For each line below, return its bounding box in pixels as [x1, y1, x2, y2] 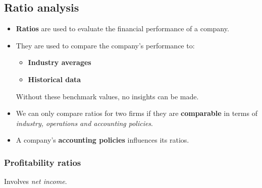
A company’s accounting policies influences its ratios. [16, 135, 189, 145]
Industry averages [28, 57, 91, 68]
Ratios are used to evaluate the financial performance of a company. [16, 23, 229, 34]
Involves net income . [4, 176, 67, 186]
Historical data [28, 74, 81, 84]
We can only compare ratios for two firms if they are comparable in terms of [16, 108, 257, 118]
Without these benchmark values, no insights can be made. [16, 91, 199, 101]
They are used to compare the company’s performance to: [16, 40, 195, 50]
